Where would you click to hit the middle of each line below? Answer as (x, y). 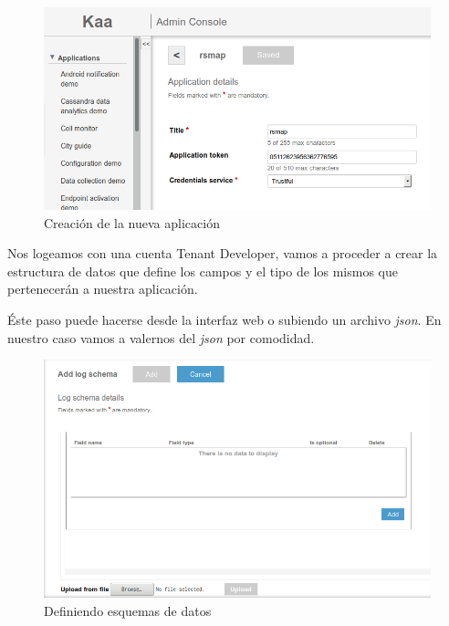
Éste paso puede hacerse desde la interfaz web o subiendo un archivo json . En (224, 320)
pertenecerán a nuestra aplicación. (103, 289)
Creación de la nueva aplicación (132, 222)
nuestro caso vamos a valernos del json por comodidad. (161, 337)
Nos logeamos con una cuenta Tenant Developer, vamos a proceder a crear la (223, 253)
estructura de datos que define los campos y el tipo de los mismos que (203, 271)
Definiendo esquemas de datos (128, 611)
